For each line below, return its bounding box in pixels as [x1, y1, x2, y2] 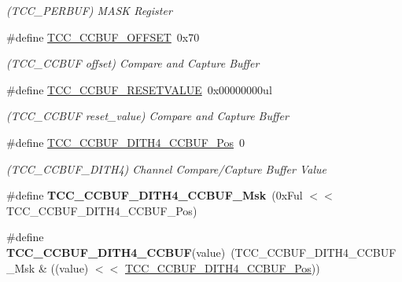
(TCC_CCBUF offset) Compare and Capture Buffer [6, 55, 260, 71]
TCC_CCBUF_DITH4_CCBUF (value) [6, 244, 226, 260]
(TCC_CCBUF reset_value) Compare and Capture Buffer [6, 108, 289, 124]
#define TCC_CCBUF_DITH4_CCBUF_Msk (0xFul [6, 187, 303, 203]
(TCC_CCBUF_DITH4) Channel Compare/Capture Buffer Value [6, 160, 326, 177]
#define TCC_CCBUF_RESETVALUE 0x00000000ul [6, 81, 272, 97]
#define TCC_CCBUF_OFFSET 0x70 [6, 28, 200, 45]
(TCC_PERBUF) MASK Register [6, 2, 172, 18]
